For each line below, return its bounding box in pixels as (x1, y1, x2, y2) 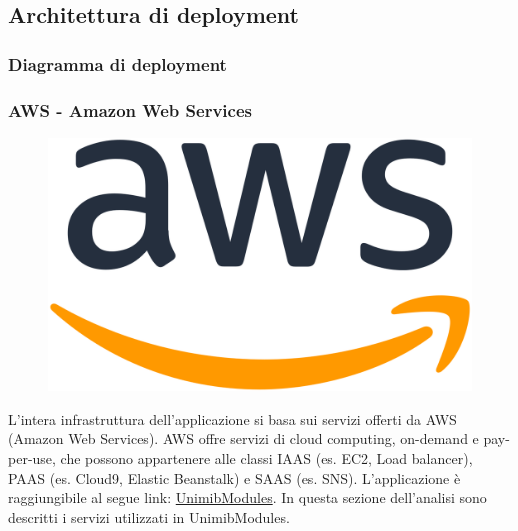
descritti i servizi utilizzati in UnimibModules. (8, 506, 290, 527)
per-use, (8, 448, 56, 469)
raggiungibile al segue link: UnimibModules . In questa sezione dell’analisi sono (8, 487, 487, 508)
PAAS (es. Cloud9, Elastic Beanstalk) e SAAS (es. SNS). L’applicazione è (8, 467, 461, 488)
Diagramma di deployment (8, 51, 227, 76)
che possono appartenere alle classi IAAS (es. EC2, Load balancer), (60, 448, 473, 469)
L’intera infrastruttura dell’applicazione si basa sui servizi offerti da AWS (8, 408, 457, 429)
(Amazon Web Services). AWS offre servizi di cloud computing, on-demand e (8, 428, 479, 449)
